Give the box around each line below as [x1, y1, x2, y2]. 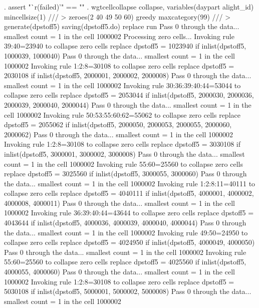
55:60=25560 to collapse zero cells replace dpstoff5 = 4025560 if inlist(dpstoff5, [4, 256, 246, 267]
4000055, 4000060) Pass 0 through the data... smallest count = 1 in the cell [4, 266, 235, 277]
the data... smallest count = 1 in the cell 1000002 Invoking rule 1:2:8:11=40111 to [4, 178, 255, 188]
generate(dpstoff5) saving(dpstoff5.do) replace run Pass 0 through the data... [4, 21, 239, 32]
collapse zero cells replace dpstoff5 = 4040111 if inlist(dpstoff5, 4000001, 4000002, [4, 188, 254, 198]
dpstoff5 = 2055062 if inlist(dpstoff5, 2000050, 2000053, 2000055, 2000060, [4, 119, 232, 130]
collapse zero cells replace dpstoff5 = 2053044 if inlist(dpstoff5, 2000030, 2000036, [4, 90, 254, 100]
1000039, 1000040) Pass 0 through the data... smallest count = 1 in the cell [4, 50, 235, 61]
